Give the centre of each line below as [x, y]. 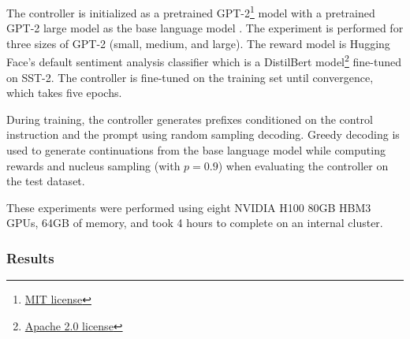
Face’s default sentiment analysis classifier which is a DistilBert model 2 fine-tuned [204, 61]
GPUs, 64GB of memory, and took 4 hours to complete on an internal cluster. [195, 223]
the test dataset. [46, 181]
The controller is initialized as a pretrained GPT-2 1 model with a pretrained [191, 11]
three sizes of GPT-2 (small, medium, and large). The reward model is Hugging [198, 43]
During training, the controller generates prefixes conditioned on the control [190, 119]
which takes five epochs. [64, 93]
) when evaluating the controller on [303, 165]
